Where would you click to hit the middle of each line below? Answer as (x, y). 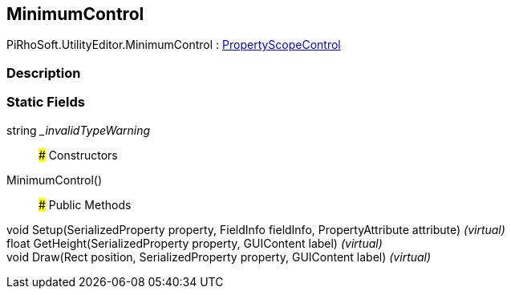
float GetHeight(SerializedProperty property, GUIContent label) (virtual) (195, 243)
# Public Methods (85, 204)
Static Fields (46, 102)
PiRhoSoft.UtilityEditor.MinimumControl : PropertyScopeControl (174, 45)
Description (44, 73)
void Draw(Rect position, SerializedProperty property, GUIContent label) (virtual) (219, 257)
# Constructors (78, 155)
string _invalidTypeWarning (79, 130)
